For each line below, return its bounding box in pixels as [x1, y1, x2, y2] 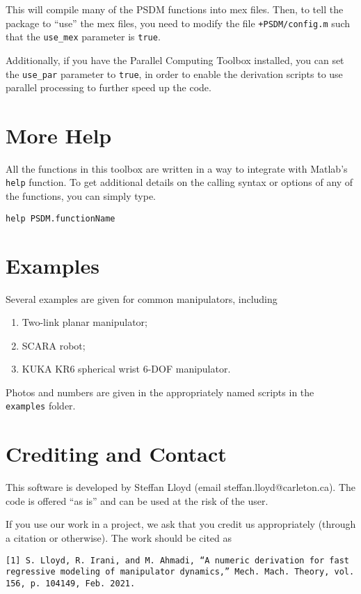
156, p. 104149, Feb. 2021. [6, 578, 136, 588]
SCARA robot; [22, 338, 86, 352]
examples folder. [6, 398, 76, 413]
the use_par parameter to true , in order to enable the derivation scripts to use [6, 66, 343, 81]
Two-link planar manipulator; [22, 315, 147, 329]
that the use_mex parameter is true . [6, 29, 161, 44]
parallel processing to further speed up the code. [6, 80, 211, 95]
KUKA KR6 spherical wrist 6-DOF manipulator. [22, 361, 231, 376]
